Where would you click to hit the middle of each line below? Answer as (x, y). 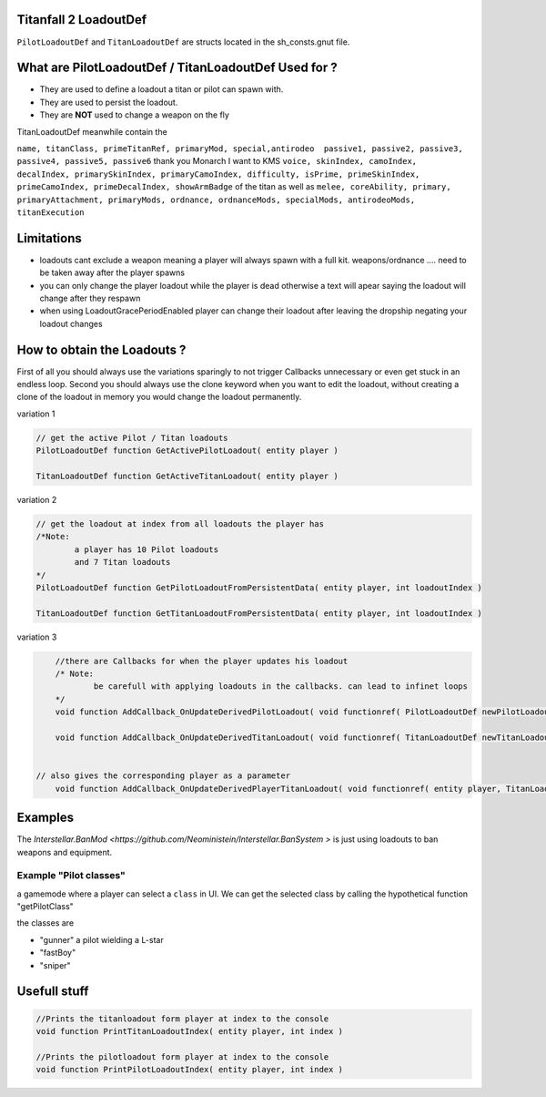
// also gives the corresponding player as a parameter (163, 776)
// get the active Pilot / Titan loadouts (132, 438)
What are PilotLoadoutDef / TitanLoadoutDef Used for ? (177, 68)
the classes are (45, 923)
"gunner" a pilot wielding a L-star (101, 939)
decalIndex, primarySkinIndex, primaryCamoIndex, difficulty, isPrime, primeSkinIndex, (218, 174)
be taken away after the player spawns (112, 272)
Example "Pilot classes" (71, 876)
